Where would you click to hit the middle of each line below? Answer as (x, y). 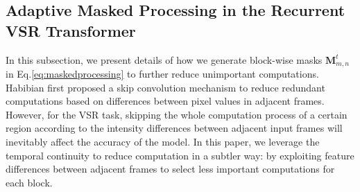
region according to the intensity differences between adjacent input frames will (174, 128)
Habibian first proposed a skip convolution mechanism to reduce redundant (165, 87)
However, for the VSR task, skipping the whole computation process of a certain (177, 114)
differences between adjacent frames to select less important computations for (170, 169)
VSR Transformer (71, 30)
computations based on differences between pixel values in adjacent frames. (165, 101)
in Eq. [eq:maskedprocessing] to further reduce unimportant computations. (162, 74)
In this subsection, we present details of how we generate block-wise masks (164, 59)
